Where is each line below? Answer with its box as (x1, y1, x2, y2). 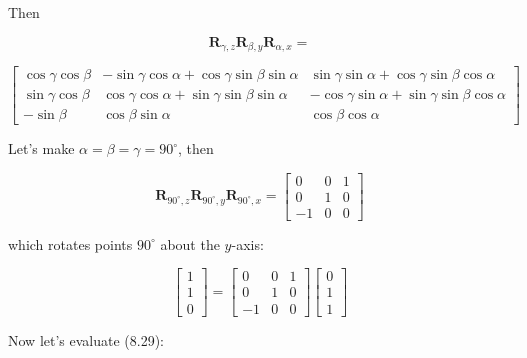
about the (160, 233, 220, 254)
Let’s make (8, 138, 75, 159)
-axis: (231, 233, 264, 254)
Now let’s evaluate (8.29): (8, 329, 165, 350)
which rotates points (8, 233, 133, 254)
